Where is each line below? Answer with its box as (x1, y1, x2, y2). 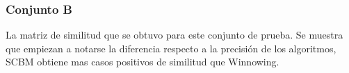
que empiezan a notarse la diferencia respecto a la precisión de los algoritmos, (6, 41, 336, 55)
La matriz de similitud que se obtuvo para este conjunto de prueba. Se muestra (6, 28, 343, 42)
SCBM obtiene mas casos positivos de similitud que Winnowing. (6, 54, 279, 69)
